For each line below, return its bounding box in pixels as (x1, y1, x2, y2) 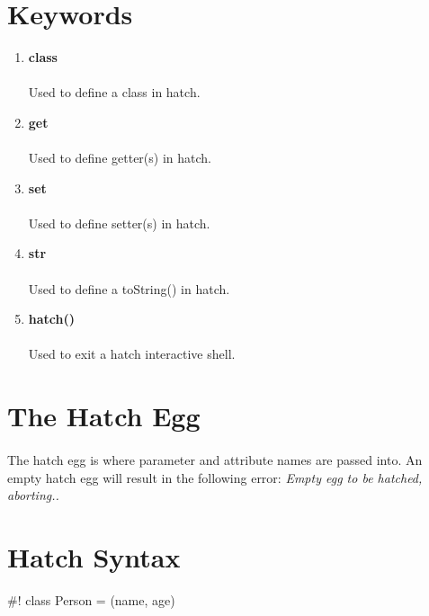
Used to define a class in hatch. (28, 83, 201, 102)
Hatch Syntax (7, 538, 181, 575)
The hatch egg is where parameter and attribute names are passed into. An (7, 451, 423, 469)
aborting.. (7, 486, 59, 504)
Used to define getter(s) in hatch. (28, 148, 211, 167)
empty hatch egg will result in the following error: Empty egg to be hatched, (7, 468, 423, 487)
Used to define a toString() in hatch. (28, 279, 230, 298)
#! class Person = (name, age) (7, 590, 175, 609)
